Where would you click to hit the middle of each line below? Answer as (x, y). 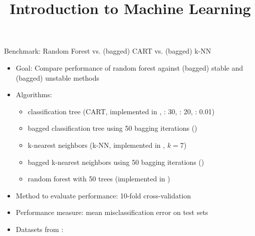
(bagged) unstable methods (58, 77)
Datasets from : (40, 229)
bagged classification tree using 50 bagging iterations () (112, 128)
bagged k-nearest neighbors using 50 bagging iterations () (116, 162)
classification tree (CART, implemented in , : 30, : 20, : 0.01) (121, 111)
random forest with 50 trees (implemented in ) (99, 179)
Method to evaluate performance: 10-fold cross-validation (103, 195)
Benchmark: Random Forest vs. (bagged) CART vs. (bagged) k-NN (108, 51)
